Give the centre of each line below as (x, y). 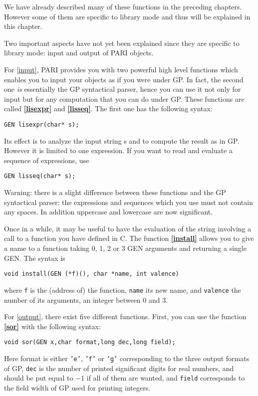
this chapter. (23, 26)
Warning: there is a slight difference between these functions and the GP (115, 192)
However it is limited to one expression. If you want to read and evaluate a (119, 150)
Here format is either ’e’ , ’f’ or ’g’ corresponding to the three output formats (127, 358)
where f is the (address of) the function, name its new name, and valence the (123, 290)
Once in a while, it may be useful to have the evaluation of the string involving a (128, 228)
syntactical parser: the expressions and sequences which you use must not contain (129, 202)
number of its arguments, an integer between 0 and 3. (86, 299)
